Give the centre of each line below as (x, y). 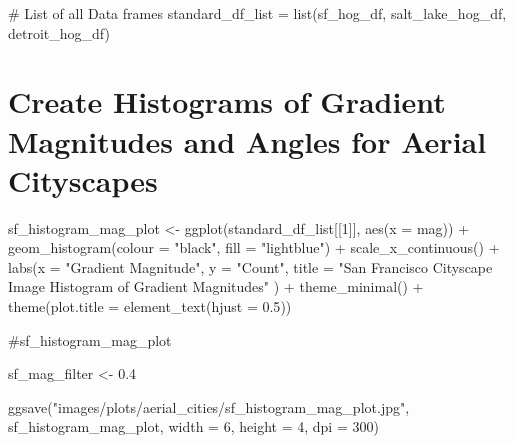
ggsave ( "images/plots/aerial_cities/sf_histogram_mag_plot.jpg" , (209, 406)
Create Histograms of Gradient (227, 101)
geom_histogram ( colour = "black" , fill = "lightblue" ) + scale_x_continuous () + (254, 247)
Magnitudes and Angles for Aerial (247, 140)
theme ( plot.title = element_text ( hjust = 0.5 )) (150, 306)
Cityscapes (83, 179)
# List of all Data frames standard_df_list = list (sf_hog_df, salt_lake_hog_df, (257, 13)
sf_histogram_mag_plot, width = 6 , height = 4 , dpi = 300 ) (193, 426)
